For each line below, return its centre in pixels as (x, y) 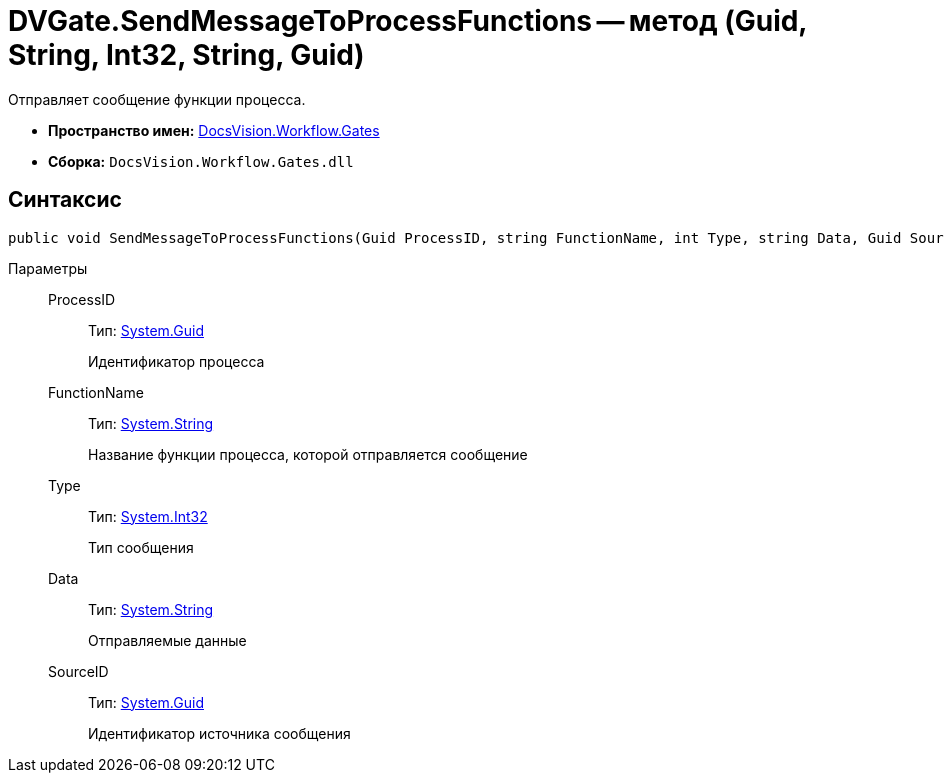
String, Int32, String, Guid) (186, 55)
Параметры (48, 268)
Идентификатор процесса (176, 361)
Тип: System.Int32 (148, 516)
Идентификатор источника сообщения (219, 733)
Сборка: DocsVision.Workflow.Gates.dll (201, 161)
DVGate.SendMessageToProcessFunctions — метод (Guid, (407, 21)
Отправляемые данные (167, 640)
